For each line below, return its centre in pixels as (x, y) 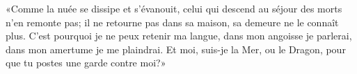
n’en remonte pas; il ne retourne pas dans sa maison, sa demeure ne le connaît (172, 22)
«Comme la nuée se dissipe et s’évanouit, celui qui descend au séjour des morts (174, 8)
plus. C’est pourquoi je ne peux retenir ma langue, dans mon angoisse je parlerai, (179, 36)
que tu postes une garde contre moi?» (86, 63)
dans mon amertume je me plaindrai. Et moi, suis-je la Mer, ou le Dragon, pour (176, 49)
